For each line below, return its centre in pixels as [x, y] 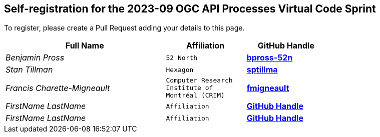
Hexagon [180, 69]
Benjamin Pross [35, 58]
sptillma [262, 70]
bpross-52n [270, 58]
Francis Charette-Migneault [58, 88]
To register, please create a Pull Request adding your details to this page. [124, 28]
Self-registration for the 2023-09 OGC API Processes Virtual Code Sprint [190, 9]
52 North [182, 57]
